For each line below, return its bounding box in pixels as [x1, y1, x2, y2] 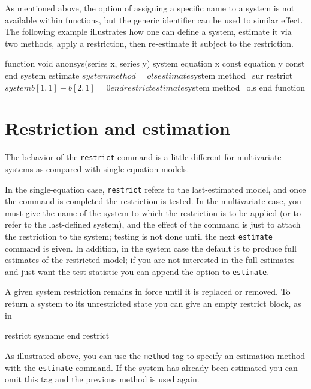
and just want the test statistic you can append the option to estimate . [5, 265, 270, 277]
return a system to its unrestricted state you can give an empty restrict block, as [5, 297, 301, 310]
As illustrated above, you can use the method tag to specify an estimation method [5, 349, 306, 361]
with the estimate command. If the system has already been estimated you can [5, 361, 298, 373]
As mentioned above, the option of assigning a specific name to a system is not [5, 2, 295, 14]
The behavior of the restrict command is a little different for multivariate [5, 151, 282, 163]
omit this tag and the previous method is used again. [5, 373, 200, 385]
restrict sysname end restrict [5, 329, 110, 342]
